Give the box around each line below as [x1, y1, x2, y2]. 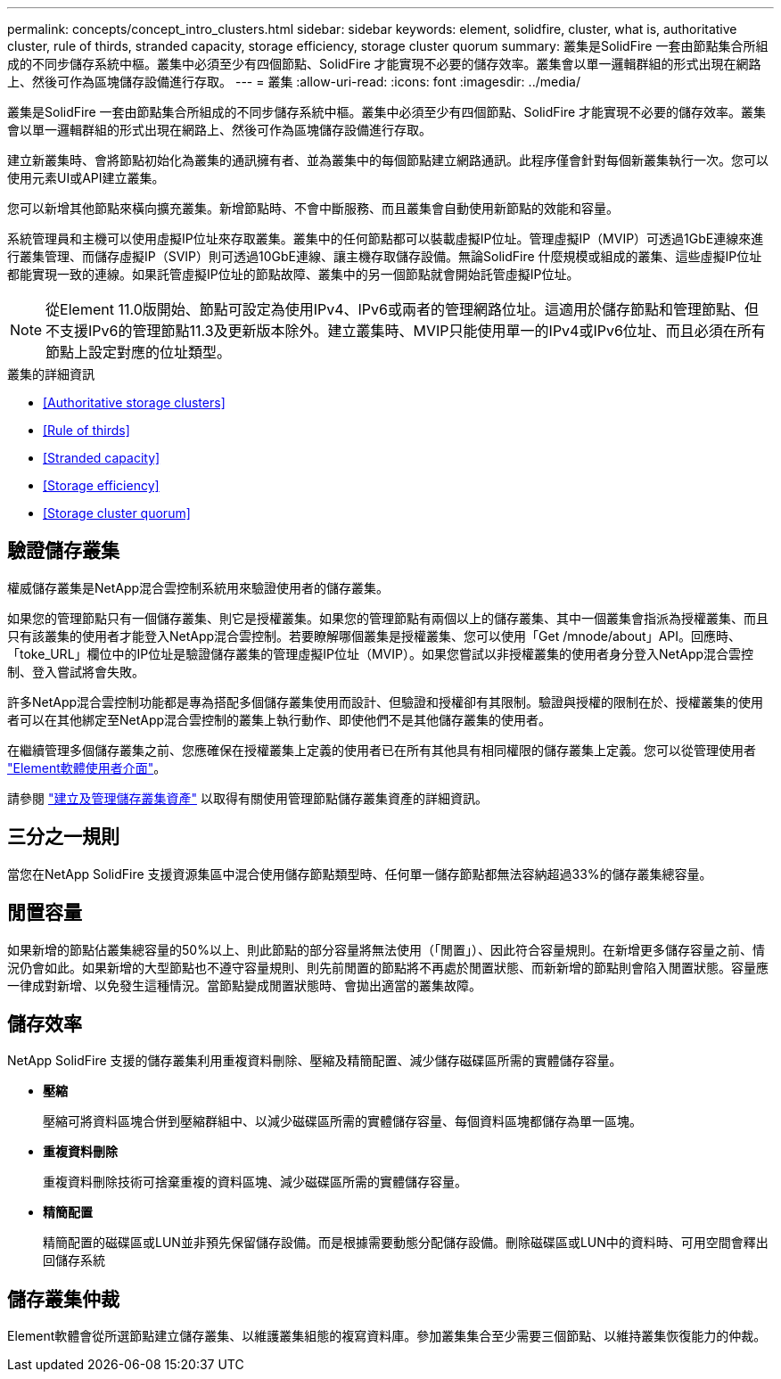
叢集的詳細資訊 [7, 366, 95, 382]
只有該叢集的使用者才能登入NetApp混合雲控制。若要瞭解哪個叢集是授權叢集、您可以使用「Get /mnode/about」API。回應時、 [7, 628, 742, 644]
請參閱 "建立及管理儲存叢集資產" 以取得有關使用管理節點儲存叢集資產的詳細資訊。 [7, 790, 488, 806]
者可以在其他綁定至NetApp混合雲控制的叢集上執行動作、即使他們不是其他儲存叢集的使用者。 [7, 711, 552, 727]
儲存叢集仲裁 [7, 1287, 119, 1310]
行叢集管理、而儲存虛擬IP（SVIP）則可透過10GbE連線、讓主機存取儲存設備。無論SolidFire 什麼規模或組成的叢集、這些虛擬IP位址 [7, 249, 762, 264]
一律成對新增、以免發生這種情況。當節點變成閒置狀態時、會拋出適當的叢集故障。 [7, 977, 481, 993]
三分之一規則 [7, 825, 119, 849]
